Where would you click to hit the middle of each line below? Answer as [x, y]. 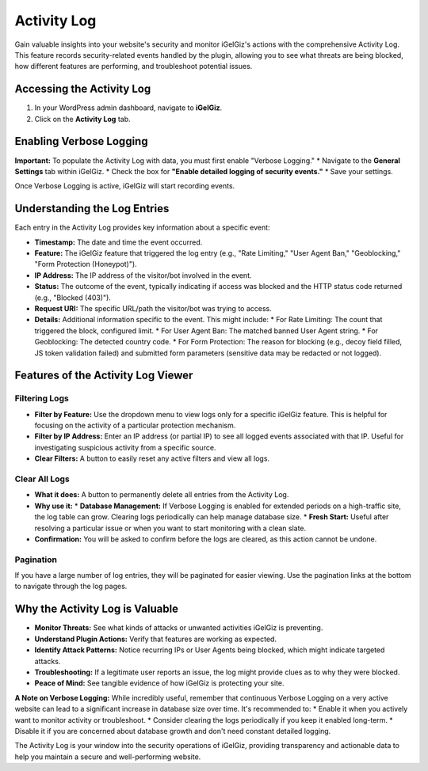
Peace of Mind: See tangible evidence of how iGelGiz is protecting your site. [159, 683]
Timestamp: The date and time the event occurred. [118, 242]
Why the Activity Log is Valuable [96, 609]
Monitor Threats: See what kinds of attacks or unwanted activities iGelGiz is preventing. [179, 628]
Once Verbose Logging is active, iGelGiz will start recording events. [125, 186]
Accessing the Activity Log [83, 89]
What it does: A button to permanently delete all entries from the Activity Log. [162, 495]
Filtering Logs [42, 398]
